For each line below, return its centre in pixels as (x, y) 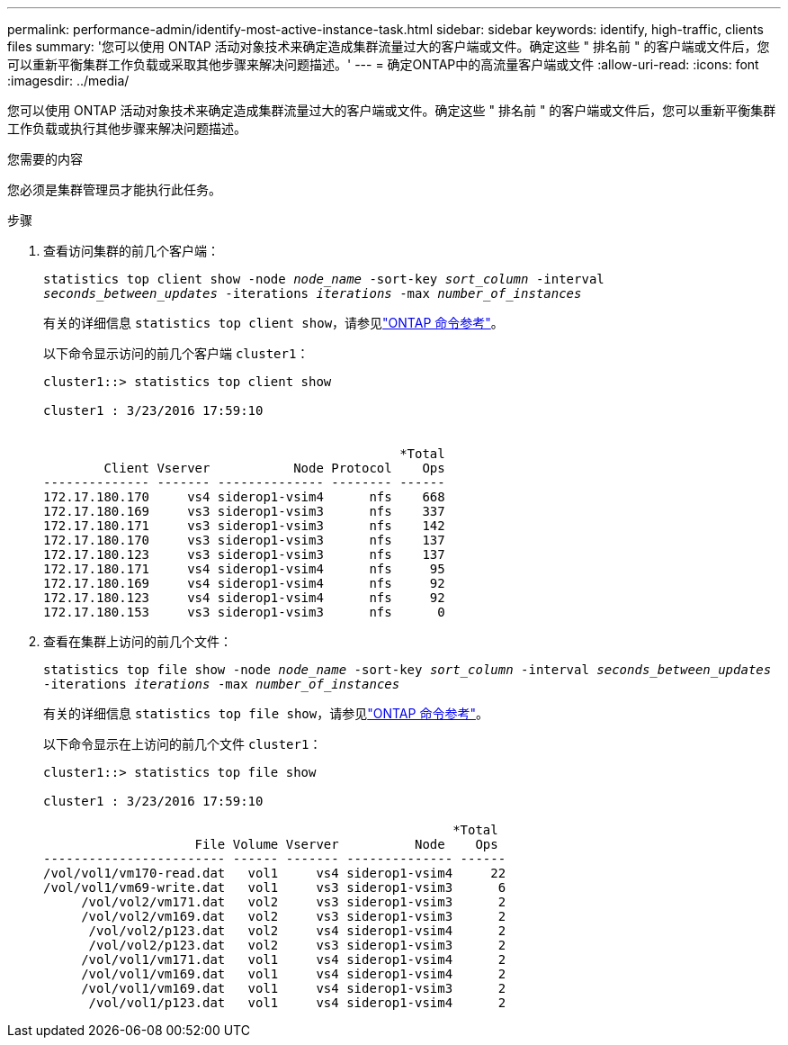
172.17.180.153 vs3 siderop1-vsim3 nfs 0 (244, 612)
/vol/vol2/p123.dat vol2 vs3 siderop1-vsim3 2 (297, 945)
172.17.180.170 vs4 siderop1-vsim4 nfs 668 (244, 497)
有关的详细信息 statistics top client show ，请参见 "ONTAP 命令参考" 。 (273, 323)
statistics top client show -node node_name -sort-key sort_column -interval (324, 279)
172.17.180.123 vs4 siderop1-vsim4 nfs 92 (244, 598)
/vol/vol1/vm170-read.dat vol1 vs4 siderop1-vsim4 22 (275, 873)
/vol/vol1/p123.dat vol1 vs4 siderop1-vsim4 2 (297, 1003)
